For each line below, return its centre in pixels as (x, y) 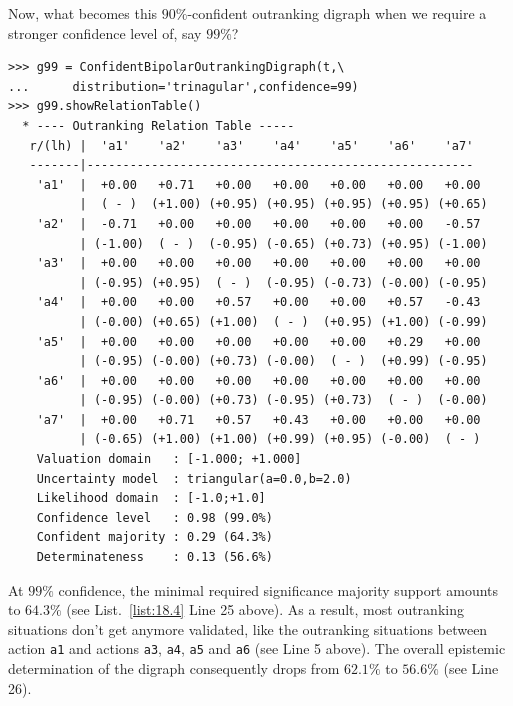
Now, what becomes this (83, 13)
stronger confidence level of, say (105, 32)
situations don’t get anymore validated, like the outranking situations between (248, 628)
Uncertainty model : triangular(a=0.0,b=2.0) (194, 478)
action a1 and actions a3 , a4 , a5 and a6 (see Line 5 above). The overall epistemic (257, 648)
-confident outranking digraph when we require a (337, 13)
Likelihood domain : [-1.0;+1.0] (151, 498)
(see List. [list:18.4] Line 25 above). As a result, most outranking (265, 609)
